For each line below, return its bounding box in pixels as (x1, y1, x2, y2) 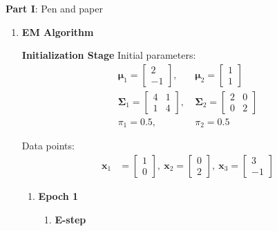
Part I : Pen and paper (6, 1, 104, 15)
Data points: (21, 138, 75, 153)
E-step (55, 212, 86, 226)
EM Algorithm (21, 24, 94, 39)
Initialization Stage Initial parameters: (21, 48, 196, 62)
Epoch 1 (38, 188, 79, 203)
